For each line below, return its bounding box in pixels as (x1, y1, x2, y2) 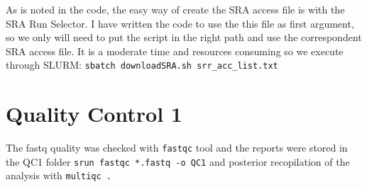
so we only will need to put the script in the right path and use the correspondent (6, 30, 362, 45)
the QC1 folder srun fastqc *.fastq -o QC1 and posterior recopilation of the (6, 154, 350, 169)
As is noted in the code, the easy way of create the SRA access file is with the (6, 2, 345, 16)
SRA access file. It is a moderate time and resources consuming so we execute (6, 43, 344, 58)
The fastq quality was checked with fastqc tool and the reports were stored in (6, 140, 348, 155)
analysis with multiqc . (6, 168, 111, 183)
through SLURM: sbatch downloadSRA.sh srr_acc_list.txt (6, 57, 278, 72)
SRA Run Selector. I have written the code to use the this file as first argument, (6, 16, 354, 30)
